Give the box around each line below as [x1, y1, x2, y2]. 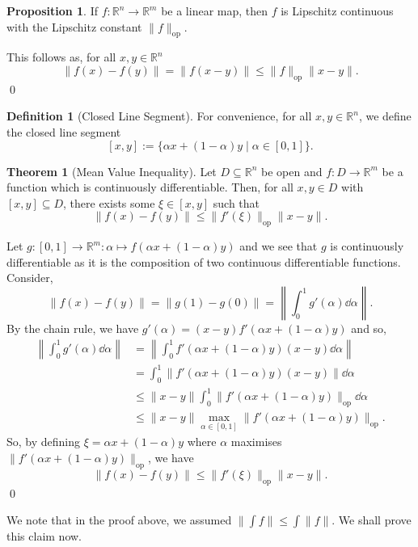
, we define [358, 107, 412, 124]
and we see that [239, 238, 318, 255]
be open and [261, 162, 323, 179]
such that [213, 194, 260, 211]
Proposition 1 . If [6, 2, 98, 19]
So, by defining [6, 433, 81, 450]
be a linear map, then [161, 2, 268, 19]
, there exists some [63, 194, 155, 211]
